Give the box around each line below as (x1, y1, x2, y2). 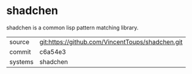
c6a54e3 (39, 47, 66, 56)
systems (9, 57, 34, 66)
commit (9, 47, 31, 56)
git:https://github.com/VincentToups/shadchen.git (39, 37, 183, 46)
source (9, 37, 29, 46)
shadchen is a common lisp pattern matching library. (6, 24, 139, 31)
